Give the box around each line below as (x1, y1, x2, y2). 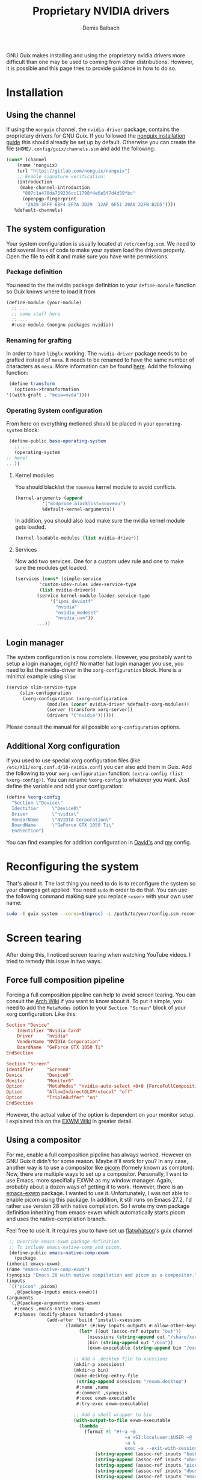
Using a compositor (6, 1135, 81, 1145)
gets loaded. (14, 523, 46, 531)
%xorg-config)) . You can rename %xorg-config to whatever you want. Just (6, 776, 190, 783)
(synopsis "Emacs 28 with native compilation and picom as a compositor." (6, 1272, 198, 1278)
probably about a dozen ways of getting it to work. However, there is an (6, 1183, 183, 1190)
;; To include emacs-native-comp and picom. (8, 1244, 122, 1250)
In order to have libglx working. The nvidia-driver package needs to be (6, 350, 188, 357)
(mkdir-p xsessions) (73, 1362, 125, 1368)
